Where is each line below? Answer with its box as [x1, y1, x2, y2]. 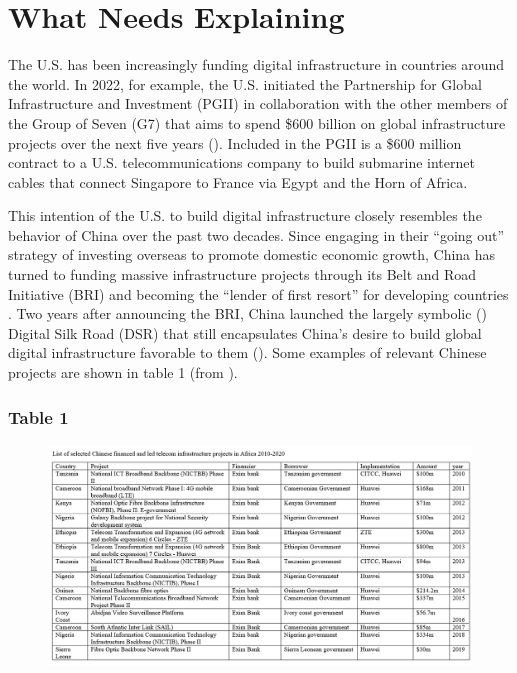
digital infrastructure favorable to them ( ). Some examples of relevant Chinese [8, 342, 487, 363]
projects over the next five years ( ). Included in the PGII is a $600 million [8, 132, 462, 153]
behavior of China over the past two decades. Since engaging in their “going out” [8, 224, 505, 245]
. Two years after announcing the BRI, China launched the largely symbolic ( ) [8, 303, 488, 324]
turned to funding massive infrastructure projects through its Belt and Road [8, 264, 477, 285]
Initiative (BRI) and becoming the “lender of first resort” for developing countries [8, 283, 509, 304]
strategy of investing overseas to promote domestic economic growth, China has [8, 244, 496, 265]
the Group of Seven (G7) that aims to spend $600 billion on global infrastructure [8, 112, 506, 133]
